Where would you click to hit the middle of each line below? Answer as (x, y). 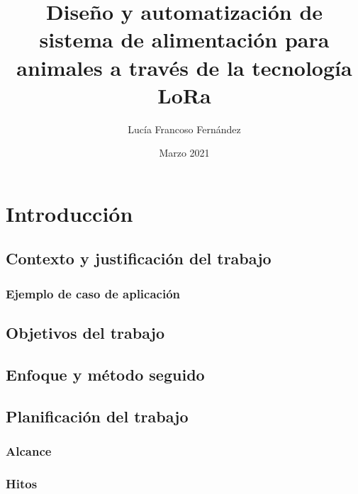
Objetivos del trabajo (85, 333)
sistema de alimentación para (184, 39)
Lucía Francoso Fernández (184, 129)
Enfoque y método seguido (105, 374)
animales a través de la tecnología (184, 67)
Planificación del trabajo (97, 416)
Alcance (29, 450)
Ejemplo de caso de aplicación (93, 293)
